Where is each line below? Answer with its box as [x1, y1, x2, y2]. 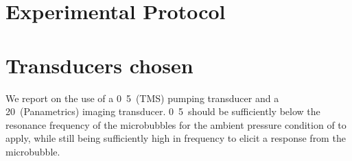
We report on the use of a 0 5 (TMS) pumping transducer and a [5, 90, 279, 105]
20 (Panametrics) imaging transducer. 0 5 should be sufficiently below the [5, 104, 320, 119]
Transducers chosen [5, 51, 193, 79]
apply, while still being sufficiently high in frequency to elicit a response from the [5, 131, 346, 145]
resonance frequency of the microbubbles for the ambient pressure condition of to [5, 117, 347, 132]
